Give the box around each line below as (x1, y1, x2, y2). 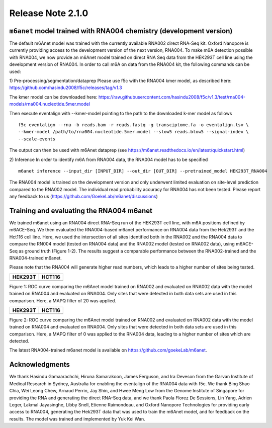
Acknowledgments (9, 360, 70, 369)
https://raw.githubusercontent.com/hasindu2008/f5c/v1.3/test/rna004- (98, 94, 246, 100)
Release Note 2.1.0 (9, 8, 88, 19)
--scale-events (18, 136, 56, 142)
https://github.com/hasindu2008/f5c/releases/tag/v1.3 (9, 84, 123, 91)
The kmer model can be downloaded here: (9, 94, 98, 100)
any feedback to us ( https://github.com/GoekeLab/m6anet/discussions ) (9, 194, 158, 200)
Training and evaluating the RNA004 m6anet (9, 206, 153, 215)
